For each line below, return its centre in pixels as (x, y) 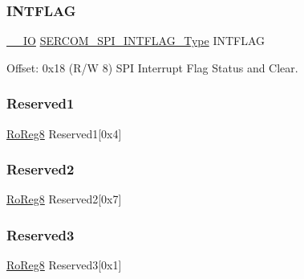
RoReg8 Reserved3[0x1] (64, 265)
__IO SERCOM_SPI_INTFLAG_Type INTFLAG (136, 41)
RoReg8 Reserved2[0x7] (64, 199)
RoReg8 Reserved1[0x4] (64, 133)
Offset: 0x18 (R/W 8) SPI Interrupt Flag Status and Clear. (152, 67)
